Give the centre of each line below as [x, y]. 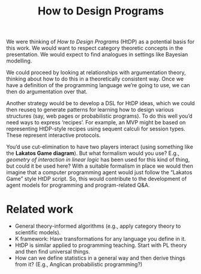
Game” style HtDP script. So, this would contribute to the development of [97, 179]
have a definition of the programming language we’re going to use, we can [98, 85]
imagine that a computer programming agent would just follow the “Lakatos [99, 172]
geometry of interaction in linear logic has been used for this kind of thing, [98, 160]
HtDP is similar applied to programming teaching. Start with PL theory [101, 245]
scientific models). [38, 233]
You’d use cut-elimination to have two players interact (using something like [100, 147]
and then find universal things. [52, 252]
